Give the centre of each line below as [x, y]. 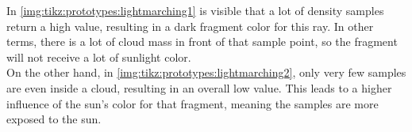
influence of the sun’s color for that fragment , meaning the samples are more [193, 103]
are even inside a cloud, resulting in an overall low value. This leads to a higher [199, 87]
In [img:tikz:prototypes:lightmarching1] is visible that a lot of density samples [195, 10]
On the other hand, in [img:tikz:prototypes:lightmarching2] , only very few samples [206, 72]
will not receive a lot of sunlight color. [99, 57]
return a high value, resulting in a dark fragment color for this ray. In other [190, 26]
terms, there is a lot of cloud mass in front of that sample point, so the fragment [202, 41]
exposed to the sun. [54, 119]
